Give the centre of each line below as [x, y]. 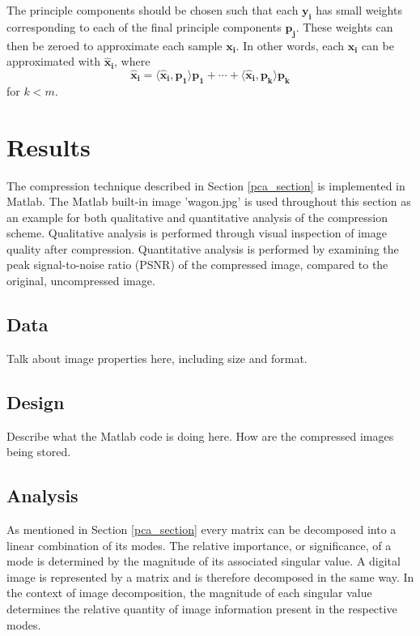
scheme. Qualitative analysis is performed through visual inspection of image [197, 233]
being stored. [39, 452]
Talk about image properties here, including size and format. [157, 358]
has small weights [359, 10]
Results [49, 146]
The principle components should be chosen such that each [153, 10]
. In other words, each [290, 45]
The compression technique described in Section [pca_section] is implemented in [206, 185]
